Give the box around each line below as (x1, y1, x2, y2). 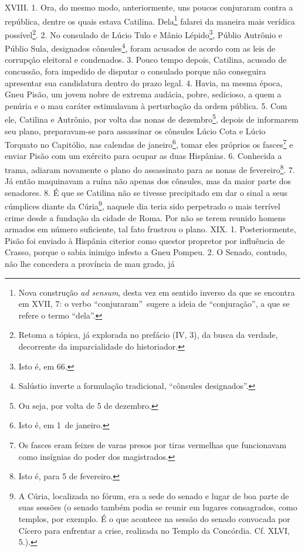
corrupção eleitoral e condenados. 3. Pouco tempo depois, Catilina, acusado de (5, 53, 287, 66)
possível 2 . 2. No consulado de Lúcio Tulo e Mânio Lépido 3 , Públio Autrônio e (5, 26, 283, 40)
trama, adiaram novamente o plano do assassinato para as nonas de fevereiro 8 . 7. (5, 162, 295, 175)
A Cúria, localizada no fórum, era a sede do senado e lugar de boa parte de (18, 489, 289, 502)
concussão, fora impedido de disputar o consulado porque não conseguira (5, 65, 266, 77)
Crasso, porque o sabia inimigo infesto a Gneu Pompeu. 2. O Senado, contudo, (5, 246, 287, 258)
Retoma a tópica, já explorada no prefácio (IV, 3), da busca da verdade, (18, 329, 278, 341)
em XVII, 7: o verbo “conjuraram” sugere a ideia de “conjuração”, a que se (18, 297, 290, 310)
